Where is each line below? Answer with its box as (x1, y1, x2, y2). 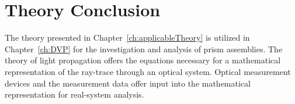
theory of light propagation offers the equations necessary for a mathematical (5, 54, 281, 66)
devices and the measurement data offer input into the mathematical (5, 77, 251, 89)
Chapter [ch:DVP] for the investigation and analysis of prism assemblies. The (5, 42, 283, 55)
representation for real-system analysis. (5, 88, 144, 101)
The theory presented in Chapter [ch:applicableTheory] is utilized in (5, 31, 250, 44)
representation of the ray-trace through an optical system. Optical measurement (5, 65, 291, 77)
